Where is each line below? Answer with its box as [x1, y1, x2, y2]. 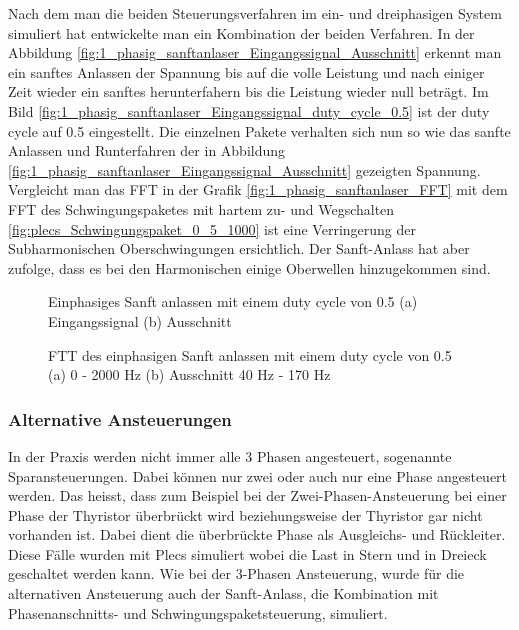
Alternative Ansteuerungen [8, 406, 232, 431]
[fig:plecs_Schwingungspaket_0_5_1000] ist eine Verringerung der [8, 218, 416, 239]
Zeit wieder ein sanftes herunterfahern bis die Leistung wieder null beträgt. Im [8, 81, 489, 102]
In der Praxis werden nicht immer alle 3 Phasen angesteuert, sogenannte [8, 445, 452, 466]
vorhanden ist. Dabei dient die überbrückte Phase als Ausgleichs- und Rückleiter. [8, 524, 506, 545]
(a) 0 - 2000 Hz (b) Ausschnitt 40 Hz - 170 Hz [48, 364, 331, 385]
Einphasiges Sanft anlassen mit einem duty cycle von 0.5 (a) [48, 291, 418, 312]
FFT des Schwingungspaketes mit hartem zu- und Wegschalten [8, 198, 395, 219]
